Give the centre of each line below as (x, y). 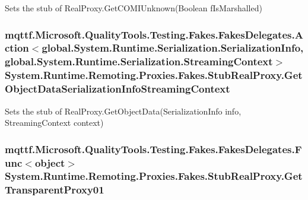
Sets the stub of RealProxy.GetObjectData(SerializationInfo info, (123, 111)
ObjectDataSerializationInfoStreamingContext (118, 89)
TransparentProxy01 (55, 190)
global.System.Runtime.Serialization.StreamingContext (139, 61)
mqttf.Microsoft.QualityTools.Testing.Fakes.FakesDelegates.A (154, 34)
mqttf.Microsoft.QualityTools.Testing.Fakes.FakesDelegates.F (153, 149)
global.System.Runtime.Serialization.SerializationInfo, (173, 48)
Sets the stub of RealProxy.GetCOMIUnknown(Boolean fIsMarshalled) (134, 8)
